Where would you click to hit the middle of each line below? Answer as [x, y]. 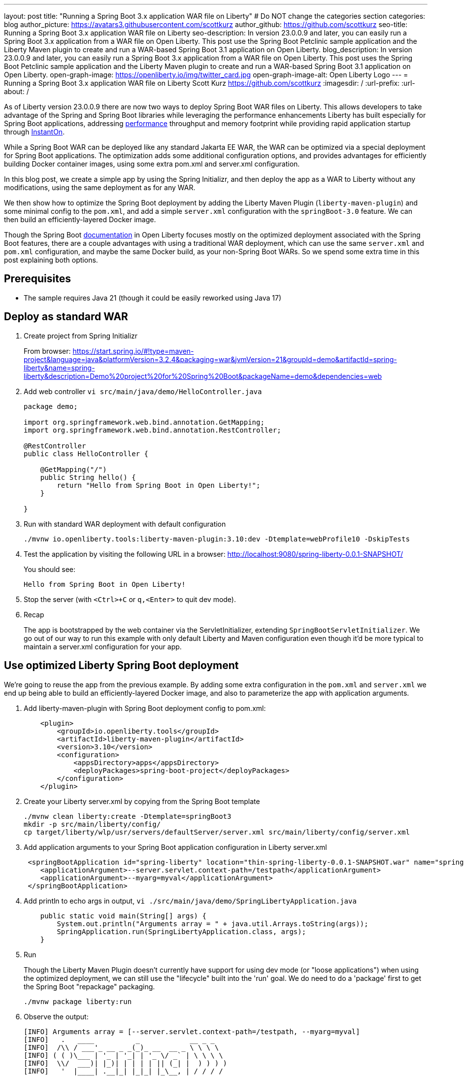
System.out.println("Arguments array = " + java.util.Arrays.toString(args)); [213, 924]
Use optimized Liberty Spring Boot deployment [121, 666]
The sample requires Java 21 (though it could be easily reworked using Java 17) [153, 298]
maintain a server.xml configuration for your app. [103, 646]
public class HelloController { [86, 454]
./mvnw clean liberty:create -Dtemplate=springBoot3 [128, 816]
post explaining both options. [51, 260]
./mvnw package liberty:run [78, 1001]
